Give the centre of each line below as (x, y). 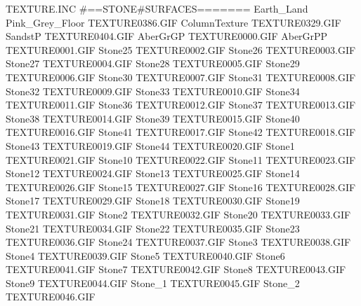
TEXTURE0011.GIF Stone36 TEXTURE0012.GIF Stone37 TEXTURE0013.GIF (181, 105)
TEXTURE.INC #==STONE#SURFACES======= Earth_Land (157, 8)
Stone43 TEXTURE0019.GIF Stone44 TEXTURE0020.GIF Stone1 (150, 145)
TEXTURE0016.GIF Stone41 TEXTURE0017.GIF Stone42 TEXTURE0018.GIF (181, 132)
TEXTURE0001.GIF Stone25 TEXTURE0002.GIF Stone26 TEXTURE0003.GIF (181, 49)
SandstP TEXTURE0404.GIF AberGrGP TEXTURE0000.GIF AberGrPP (167, 36)
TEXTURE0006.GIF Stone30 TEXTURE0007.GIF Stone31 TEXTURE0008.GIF (181, 77)
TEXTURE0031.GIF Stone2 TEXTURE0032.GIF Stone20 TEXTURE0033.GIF (178, 214)
